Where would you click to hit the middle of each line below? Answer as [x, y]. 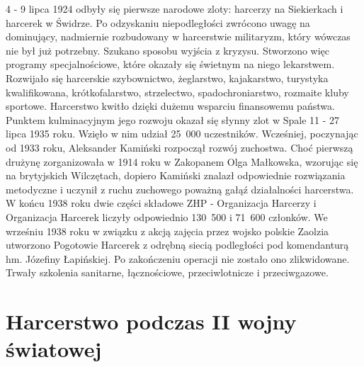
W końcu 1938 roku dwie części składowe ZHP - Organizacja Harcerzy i [161, 203]
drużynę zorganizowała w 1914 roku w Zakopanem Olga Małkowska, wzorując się [182, 161]
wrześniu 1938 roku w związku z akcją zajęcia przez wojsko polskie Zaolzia [167, 231]
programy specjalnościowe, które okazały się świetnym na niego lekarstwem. [170, 64]
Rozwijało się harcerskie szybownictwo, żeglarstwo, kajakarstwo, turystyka [167, 78]
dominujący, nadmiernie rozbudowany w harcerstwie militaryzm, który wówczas [178, 36]
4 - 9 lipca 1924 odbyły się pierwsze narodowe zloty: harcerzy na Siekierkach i [175, 9]
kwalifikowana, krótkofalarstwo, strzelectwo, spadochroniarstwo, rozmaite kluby [177, 92]
